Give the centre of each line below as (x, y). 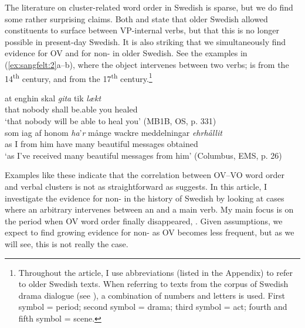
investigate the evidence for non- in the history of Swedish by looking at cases (145, 198)
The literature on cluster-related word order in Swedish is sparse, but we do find (149, 7)
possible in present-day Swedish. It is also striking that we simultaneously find (145, 41)
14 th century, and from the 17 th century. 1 (79, 77)
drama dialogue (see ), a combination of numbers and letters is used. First (152, 295)
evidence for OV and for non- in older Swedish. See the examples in (126, 53)
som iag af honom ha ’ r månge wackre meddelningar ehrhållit (113, 132)
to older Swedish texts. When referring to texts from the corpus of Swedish (153, 284)
